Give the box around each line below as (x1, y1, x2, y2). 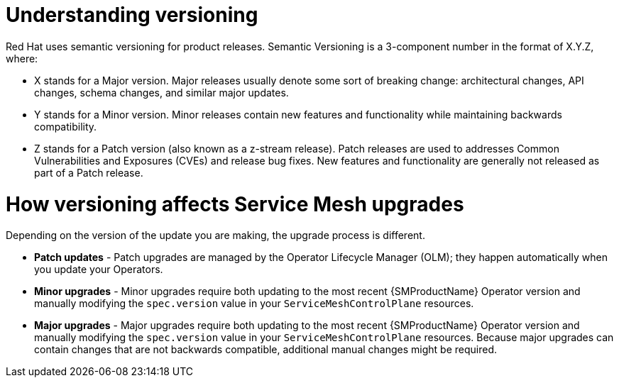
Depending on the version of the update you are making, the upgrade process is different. (6, 229, 425, 242)
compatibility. (34, 120, 97, 133)
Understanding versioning (6, 3, 258, 27)
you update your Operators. (34, 263, 163, 276)
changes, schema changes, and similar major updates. (34, 86, 289, 99)
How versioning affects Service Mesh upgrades (6, 191, 464, 216)
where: (6, 52, 38, 65)
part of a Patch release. (34, 166, 143, 179)
